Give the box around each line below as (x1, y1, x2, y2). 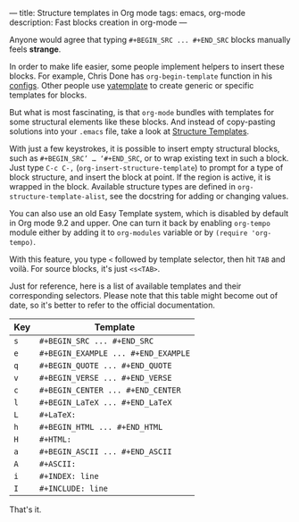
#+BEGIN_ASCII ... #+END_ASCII (38, 447, 172, 457)
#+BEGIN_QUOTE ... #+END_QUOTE (38, 361, 172, 370)
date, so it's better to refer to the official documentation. (9, 299, 216, 310)
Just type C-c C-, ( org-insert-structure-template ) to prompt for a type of (9, 163, 284, 173)
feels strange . (9, 44, 62, 55)
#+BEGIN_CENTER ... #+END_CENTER (38, 385, 181, 395)
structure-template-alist (9, 192, 105, 201)
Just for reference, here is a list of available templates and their (9, 281, 242, 291)
